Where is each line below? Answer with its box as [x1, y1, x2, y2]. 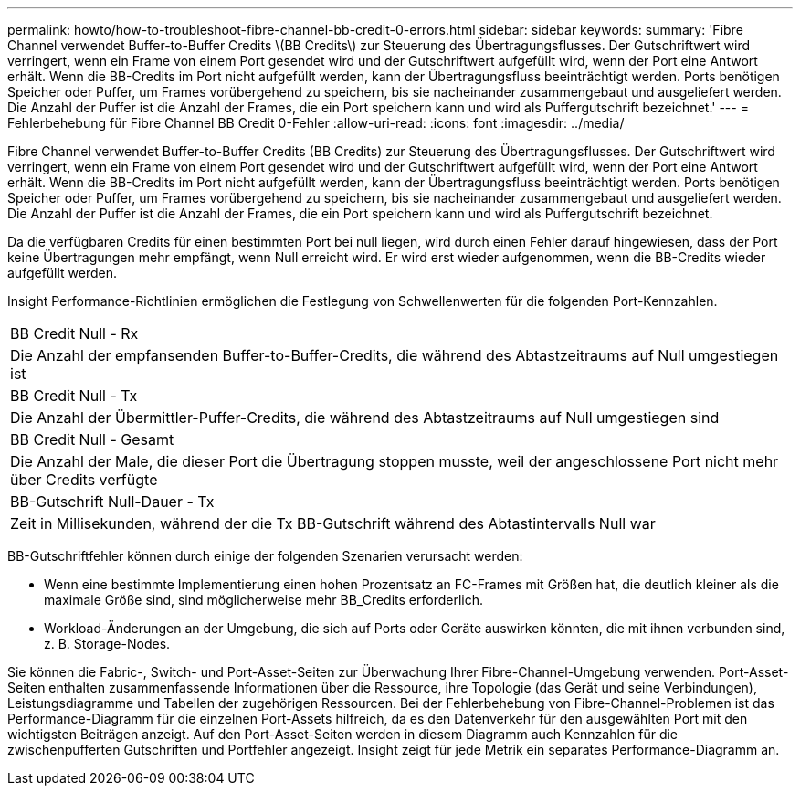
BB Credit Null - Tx [10, 386, 138, 405]
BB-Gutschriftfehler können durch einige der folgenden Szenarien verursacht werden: [7, 548, 523, 564]
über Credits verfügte [10, 471, 158, 489]
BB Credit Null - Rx [10, 324, 139, 343]
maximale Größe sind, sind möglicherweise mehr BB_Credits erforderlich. [44, 592, 484, 608]
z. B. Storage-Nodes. [44, 636, 171, 651]
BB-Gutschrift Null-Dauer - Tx [10, 492, 215, 511]
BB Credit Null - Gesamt [10, 430, 174, 449]
